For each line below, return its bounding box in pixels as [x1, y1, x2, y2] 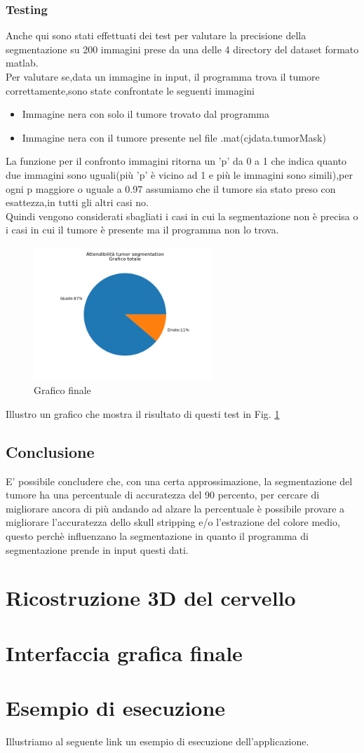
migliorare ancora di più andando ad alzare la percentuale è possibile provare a [6, 501, 345, 515]
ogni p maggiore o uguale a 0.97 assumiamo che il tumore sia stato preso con [6, 181, 336, 196]
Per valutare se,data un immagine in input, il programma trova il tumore [6, 69, 320, 83]
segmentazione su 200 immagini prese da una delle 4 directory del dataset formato [6, 41, 359, 56]
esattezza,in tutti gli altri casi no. [6, 195, 149, 210]
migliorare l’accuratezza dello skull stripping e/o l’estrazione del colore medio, [6, 515, 340, 529]
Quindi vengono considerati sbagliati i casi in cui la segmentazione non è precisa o [6, 208, 358, 223]
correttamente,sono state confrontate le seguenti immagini [6, 83, 255, 97]
